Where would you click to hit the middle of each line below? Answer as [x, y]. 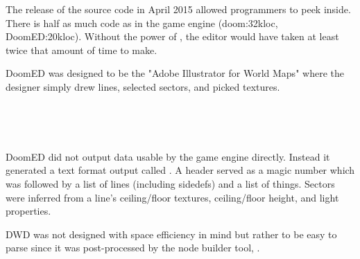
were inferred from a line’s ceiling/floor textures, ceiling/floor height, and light [172, 197]
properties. [28, 211]
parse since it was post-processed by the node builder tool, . [133, 248]
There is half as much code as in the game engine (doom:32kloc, [142, 23]
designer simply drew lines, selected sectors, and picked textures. [143, 86]
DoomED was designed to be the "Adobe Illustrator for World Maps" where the [175, 73]
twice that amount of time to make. [82, 50]
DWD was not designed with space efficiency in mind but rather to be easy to [171, 234]
